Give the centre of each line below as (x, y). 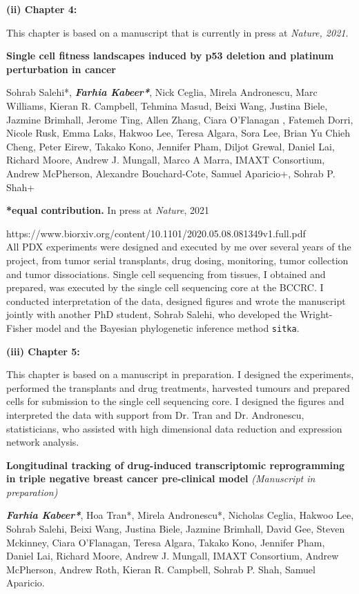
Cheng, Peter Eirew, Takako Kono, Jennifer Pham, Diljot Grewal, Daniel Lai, (171, 146)
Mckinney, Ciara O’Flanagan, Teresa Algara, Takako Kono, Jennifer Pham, (166, 542)
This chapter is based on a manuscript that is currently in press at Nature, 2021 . (177, 32)
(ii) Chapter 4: (42, 9)
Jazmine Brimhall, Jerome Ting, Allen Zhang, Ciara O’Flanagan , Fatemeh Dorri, (180, 119)
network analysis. (43, 442)
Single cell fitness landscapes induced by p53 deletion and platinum (170, 56)
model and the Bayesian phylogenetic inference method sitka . (167, 327)
